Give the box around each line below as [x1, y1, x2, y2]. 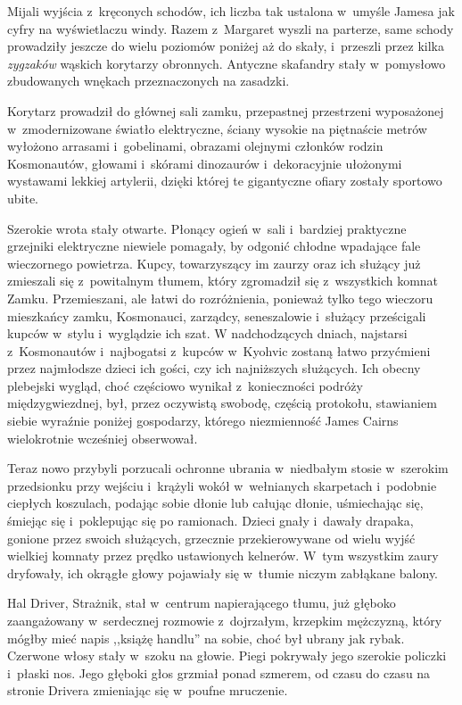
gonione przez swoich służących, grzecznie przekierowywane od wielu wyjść [7, 528, 416, 547]
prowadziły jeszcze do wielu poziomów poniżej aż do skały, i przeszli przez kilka [7, 37, 444, 55]
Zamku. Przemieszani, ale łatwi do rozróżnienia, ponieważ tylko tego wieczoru [7, 288, 433, 307]
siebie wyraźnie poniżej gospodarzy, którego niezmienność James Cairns [7, 411, 399, 430]
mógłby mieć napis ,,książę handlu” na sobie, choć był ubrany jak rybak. [7, 628, 405, 647]
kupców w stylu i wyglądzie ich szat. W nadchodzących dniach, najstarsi [7, 324, 408, 343]
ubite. [7, 188, 39, 207]
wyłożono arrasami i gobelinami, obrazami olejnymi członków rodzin [7, 137, 384, 155]
